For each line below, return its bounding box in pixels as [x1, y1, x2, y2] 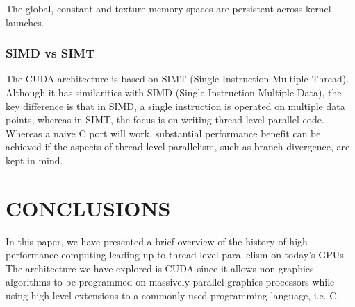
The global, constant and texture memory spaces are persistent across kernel [6, 1, 331, 15]
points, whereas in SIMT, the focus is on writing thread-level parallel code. [6, 112, 324, 127]
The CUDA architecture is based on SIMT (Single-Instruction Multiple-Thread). [6, 71, 349, 86]
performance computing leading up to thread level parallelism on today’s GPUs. [6, 247, 347, 262]
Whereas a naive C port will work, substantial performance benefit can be [6, 125, 321, 140]
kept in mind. [6, 152, 63, 167]
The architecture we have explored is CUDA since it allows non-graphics [6, 261, 314, 275]
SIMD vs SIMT [6, 44, 95, 62]
